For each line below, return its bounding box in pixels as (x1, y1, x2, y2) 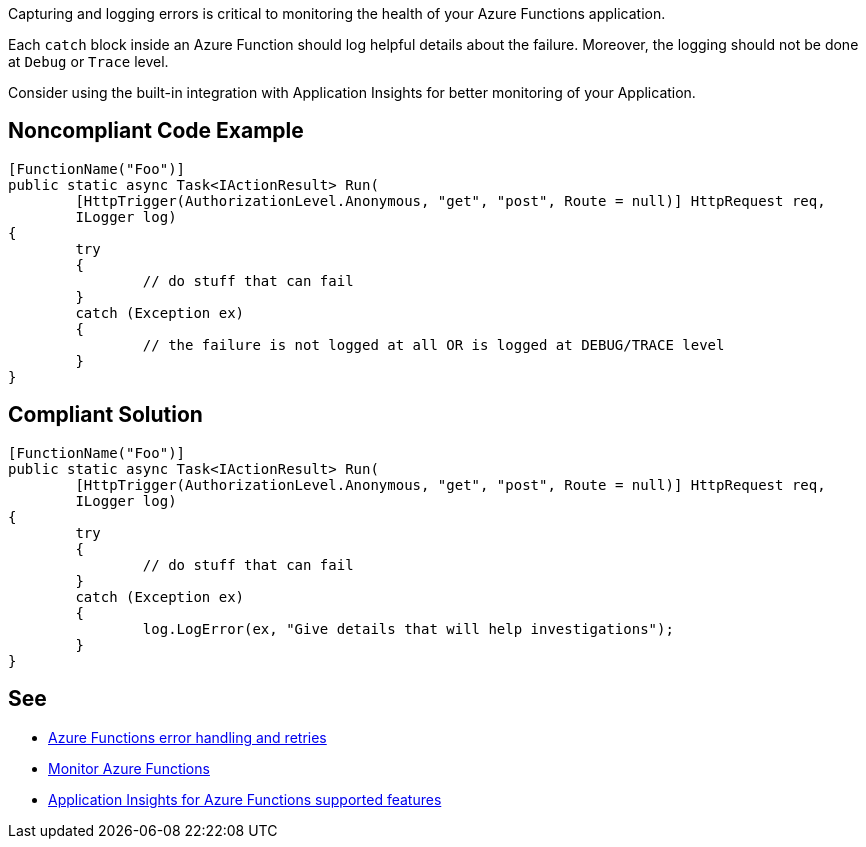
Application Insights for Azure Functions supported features (48, 790, 442, 808)
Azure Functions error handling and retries (48, 728, 327, 746)
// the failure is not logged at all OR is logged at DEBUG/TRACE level (142, 336, 725, 353)
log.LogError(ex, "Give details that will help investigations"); (142, 620, 674, 637)
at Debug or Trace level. (8, 53, 169, 70)
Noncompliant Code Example (8, 118, 304, 144)
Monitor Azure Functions (48, 759, 210, 777)
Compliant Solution (8, 402, 203, 428)
